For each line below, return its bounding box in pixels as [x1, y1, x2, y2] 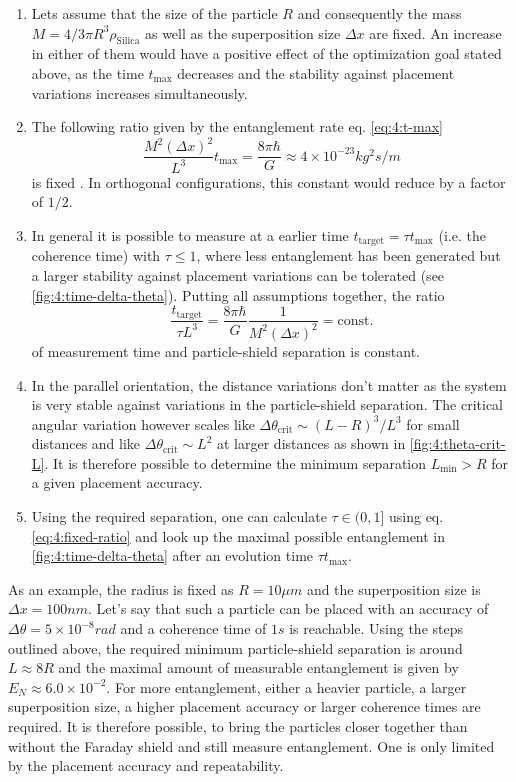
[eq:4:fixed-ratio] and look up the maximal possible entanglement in [31, 525, 446, 546]
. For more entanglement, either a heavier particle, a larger [106, 676, 467, 697]
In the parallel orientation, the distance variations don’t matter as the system [31, 374, 507, 395]
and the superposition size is [306, 578, 481, 599]
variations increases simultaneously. [31, 82, 248, 103]
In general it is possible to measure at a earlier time [31, 224, 349, 245]
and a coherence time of [120, 618, 267, 639]
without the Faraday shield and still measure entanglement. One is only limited [8, 735, 495, 756]
